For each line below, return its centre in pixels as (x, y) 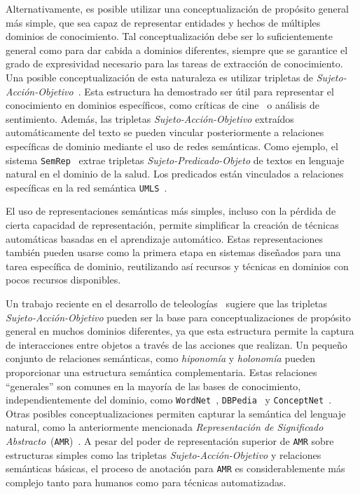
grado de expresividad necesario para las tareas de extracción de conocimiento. (174, 64)
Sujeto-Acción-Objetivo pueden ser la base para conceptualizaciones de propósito (178, 317)
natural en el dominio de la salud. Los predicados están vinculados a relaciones (175, 174)
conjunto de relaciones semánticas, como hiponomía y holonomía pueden (160, 358)
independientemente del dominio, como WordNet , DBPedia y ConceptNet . (169, 400)
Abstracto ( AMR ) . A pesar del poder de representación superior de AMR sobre (170, 441)
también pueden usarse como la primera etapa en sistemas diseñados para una (173, 252)
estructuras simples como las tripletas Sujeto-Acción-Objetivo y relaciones (164, 454)
